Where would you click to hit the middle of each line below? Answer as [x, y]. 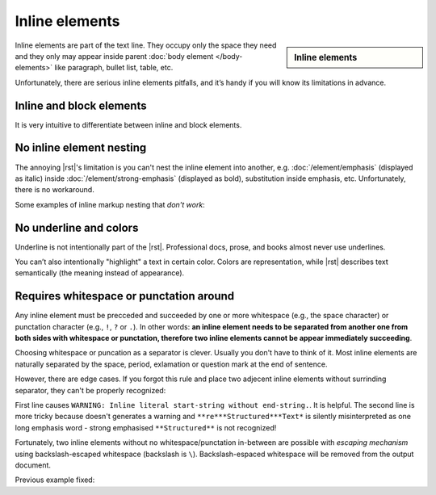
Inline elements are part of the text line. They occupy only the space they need [146, 45]
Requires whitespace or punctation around [125, 296]
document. [33, 465]
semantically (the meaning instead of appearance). [100, 273]
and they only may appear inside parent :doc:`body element [114, 56]
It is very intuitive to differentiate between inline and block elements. [128, 124]
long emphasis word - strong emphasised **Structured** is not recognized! [146, 427]
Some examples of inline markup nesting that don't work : [110, 204]
